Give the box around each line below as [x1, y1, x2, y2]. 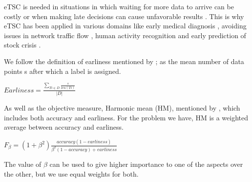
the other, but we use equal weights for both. [4, 168, 139, 179]
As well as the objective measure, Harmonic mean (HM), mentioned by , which [4, 102, 240, 113]
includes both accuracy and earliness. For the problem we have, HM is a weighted [4, 112, 248, 122]
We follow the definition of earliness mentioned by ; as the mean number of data [4, 56, 244, 66]
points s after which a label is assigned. [4, 66, 121, 76]
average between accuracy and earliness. [4, 122, 124, 132]
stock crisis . [4, 40, 41, 50]
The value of [4, 159, 42, 169]
